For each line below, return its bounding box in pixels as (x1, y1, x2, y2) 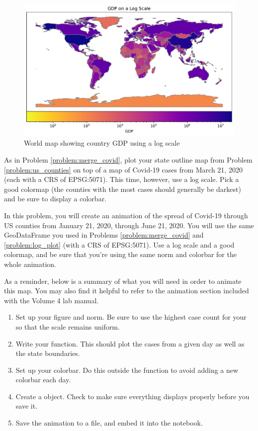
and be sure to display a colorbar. (4, 193, 107, 204)
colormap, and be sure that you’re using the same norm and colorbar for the (4, 249, 237, 259)
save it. (15, 401, 38, 411)
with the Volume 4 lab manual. (4, 295, 99, 305)
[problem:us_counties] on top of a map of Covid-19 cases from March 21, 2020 (4, 164, 243, 174)
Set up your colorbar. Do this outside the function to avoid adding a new (15, 364, 239, 375)
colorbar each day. (15, 374, 71, 385)
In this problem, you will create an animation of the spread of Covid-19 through (4, 210, 248, 220)
